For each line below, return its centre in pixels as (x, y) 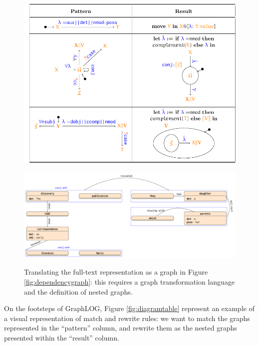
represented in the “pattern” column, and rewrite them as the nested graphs (121, 328)
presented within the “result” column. (62, 338)
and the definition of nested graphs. (78, 291)
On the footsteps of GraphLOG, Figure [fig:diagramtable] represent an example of (129, 308)
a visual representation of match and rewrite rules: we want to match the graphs (127, 318)
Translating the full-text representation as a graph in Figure (116, 272)
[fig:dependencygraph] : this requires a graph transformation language (129, 282)
